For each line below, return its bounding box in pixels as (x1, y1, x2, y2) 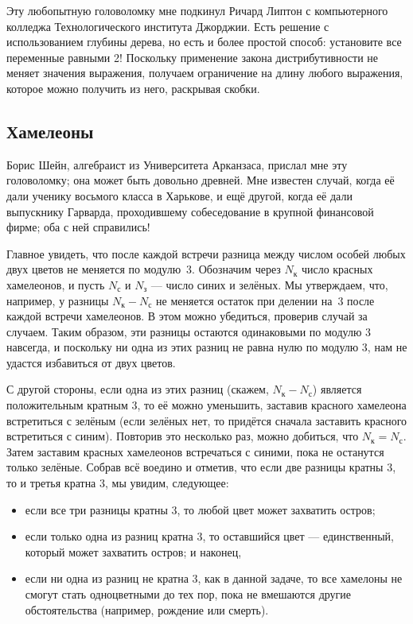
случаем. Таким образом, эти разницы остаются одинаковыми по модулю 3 (6, 323, 372, 339)
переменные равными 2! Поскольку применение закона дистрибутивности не (6, 48, 379, 65)
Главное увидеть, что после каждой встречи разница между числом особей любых (6, 245, 406, 262)
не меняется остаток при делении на (156, 292, 333, 308)
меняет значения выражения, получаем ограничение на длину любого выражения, (6, 64, 403, 81)
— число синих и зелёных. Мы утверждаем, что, (150, 276, 388, 293)
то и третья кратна (6, 475, 96, 491)
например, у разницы (6, 292, 109, 308)
